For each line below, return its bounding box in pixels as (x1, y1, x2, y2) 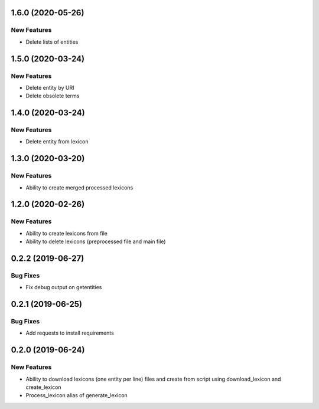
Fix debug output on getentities (25, 284, 102, 291)
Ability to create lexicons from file (25, 230, 108, 237)
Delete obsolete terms (25, 92, 80, 100)
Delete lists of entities (25, 38, 79, 45)
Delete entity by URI (25, 84, 74, 91)
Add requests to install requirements (25, 329, 115, 336)
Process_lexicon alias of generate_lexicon (25, 392, 128, 399)
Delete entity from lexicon (25, 138, 89, 145)
